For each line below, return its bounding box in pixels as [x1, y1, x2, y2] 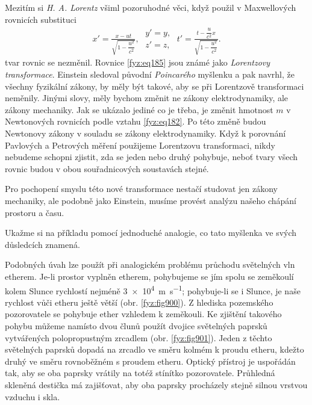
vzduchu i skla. [5, 390, 60, 403]
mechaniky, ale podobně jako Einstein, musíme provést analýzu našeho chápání [5, 194, 296, 206]
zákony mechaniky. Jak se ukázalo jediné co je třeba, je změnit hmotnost [5, 103, 273, 116]
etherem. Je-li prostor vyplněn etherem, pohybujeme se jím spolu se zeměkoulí [5, 270, 294, 282]
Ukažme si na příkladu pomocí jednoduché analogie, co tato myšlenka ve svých [5, 226, 297, 239]
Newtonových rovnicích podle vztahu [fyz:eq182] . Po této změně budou [5, 115, 266, 128]
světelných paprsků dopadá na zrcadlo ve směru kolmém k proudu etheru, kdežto [5, 343, 304, 356]
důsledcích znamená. [5, 238, 80, 250]
